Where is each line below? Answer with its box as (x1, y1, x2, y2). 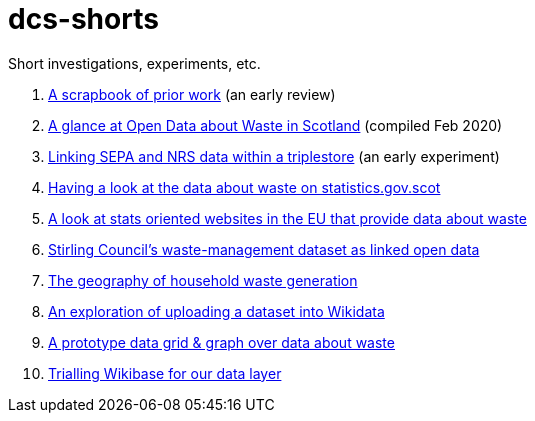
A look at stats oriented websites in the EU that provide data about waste (48, 209, 527, 227)
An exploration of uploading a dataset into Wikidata (48, 302, 385, 320)
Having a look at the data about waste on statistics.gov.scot (48, 178, 441, 196)
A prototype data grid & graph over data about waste (48, 333, 395, 351)
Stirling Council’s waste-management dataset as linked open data (48, 240, 480, 258)
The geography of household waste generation (48, 271, 358, 289)
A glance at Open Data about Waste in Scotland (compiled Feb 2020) (48, 116, 503, 134)
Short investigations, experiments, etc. (8, 54, 261, 72)
